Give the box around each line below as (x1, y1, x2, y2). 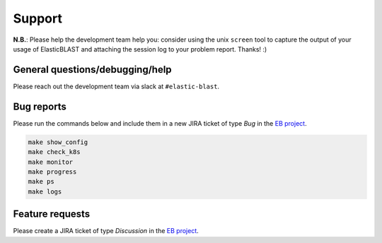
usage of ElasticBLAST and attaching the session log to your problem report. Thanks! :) (13, 45, 267, 53)
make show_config (28, 138, 88, 146)
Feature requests (13, 208, 91, 220)
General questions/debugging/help (13, 64, 173, 76)
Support (13, 11, 63, 26)
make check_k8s (28, 148, 81, 156)
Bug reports (13, 100, 67, 112)
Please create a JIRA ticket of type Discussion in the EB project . (13, 227, 199, 235)
